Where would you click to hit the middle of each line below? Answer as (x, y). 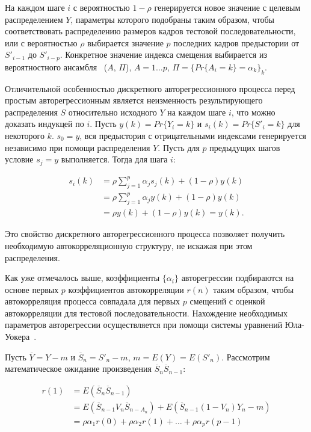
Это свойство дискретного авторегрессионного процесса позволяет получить (145, 234)
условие (19, 159)
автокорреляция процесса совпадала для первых (93, 301)
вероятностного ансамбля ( (56, 66)
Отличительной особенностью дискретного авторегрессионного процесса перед (150, 88)
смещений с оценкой (227, 301)
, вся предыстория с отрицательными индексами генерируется (193, 135)
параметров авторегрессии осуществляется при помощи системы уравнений (144, 325)
